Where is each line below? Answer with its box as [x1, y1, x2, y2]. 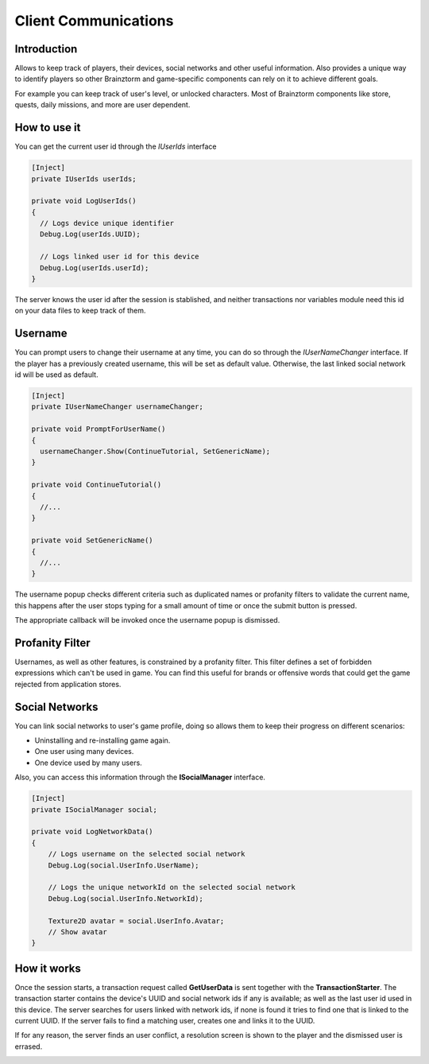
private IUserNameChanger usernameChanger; [31, 402, 204, 411]
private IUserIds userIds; [31, 174, 137, 183]
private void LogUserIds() [31, 196, 137, 206]
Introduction [14, 42, 78, 56]
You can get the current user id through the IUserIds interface [14, 142, 218, 151]
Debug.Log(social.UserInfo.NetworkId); [48, 894, 204, 903]
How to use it [14, 121, 81, 134]
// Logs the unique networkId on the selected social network [48, 883, 296, 892]
